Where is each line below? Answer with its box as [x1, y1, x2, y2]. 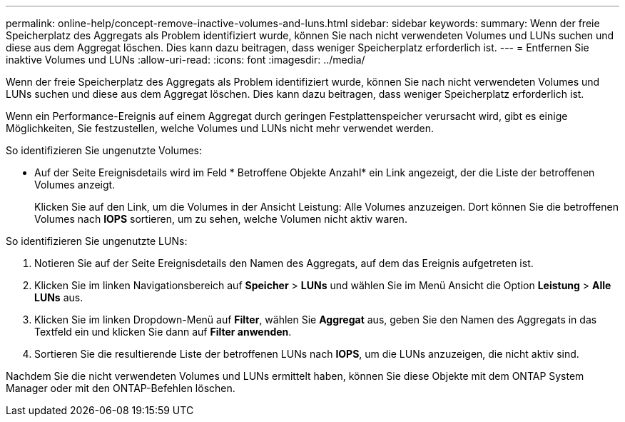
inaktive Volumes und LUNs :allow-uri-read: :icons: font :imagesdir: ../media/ [6, 54, 365, 66]
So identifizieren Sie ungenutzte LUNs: [6, 235, 188, 247]
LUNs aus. [34, 291, 83, 303]
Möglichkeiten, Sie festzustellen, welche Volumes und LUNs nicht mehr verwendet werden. [6, 122, 435, 134]
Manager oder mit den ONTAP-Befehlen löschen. [6, 382, 235, 394]
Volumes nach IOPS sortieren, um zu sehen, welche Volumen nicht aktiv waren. [34, 213, 407, 225]
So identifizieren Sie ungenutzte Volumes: [6, 144, 202, 156]
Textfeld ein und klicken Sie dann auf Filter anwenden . [34, 326, 292, 338]
